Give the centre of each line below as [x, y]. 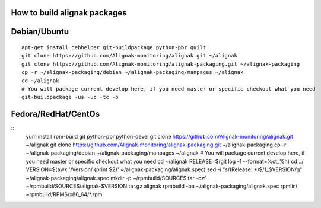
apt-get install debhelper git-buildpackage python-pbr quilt [114, 48]
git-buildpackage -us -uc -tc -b [70, 97]
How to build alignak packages [69, 13]
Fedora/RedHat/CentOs [55, 114]
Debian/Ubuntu [40, 32]
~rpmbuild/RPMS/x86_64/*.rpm [64, 194]
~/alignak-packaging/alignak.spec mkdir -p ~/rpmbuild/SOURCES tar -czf [116, 178]
